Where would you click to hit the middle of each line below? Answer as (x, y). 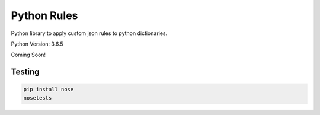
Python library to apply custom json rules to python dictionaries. (89, 33)
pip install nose (49, 90)
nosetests (38, 98)
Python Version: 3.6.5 (37, 44)
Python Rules (44, 15)
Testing (25, 72)
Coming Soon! (28, 55)
